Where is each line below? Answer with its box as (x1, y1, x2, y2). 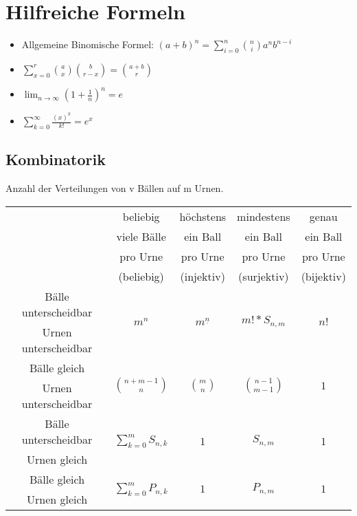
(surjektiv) (238, 268, 289, 284)
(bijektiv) (301, 268, 346, 284)
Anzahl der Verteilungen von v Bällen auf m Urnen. (5, 181, 224, 195)
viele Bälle (116, 228, 166, 244)
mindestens (237, 208, 290, 224)
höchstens (179, 208, 227, 224)
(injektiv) (180, 268, 225, 284)
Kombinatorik (5, 149, 106, 170)
